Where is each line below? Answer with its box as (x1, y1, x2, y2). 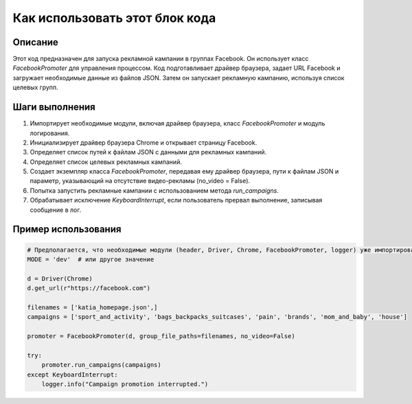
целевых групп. (12, 83, 58, 92)
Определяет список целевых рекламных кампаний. (30, 158, 182, 166)
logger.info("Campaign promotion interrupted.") (41, 381, 209, 388)
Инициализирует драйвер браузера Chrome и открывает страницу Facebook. (30, 138, 257, 147)
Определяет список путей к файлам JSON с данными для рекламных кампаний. (30, 148, 267, 156)
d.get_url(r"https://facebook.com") (27, 285, 151, 292)
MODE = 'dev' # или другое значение (27, 256, 154, 263)
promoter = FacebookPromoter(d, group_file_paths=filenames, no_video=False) (27, 333, 295, 340)
